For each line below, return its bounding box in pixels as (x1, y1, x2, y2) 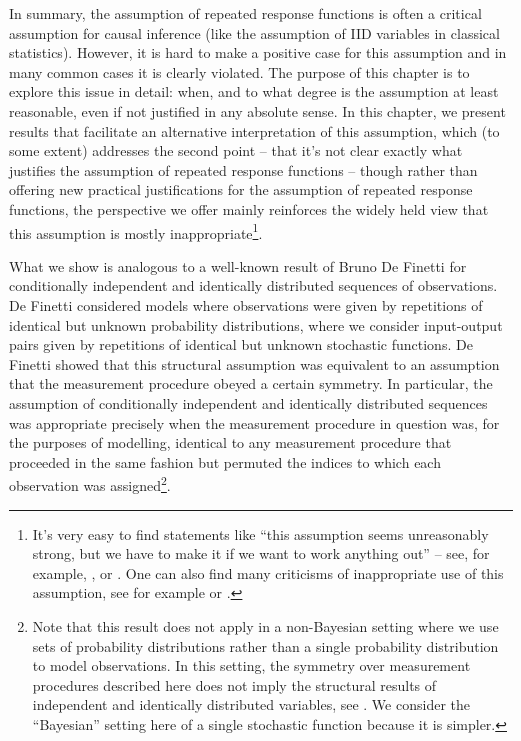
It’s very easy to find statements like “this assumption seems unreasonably (32, 523, 489, 544)
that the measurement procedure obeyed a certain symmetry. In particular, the (9, 373, 493, 394)
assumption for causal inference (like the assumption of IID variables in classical (9, 22, 500, 43)
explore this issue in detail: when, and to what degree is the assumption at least (9, 81, 499, 102)
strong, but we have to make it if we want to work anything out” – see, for (32, 543, 490, 564)
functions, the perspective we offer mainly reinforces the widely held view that (9, 198, 489, 219)
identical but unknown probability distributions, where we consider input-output (9, 314, 503, 335)
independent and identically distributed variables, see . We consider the (32, 694, 470, 715)
